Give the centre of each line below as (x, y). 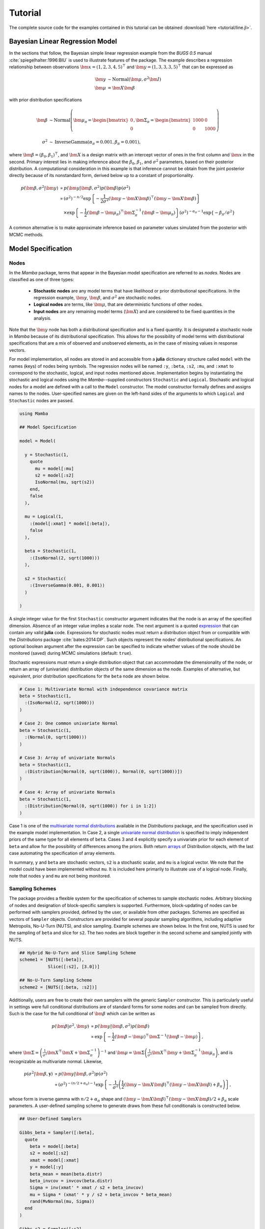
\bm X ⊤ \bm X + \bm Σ (68, 1052)
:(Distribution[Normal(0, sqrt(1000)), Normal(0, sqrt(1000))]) (104, 772)
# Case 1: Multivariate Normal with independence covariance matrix (104, 689)
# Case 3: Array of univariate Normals (67, 758)
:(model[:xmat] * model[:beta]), (70, 523)
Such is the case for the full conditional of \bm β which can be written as (82, 1014)
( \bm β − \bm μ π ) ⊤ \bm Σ (111, 213)
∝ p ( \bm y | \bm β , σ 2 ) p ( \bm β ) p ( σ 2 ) (95, 188)
